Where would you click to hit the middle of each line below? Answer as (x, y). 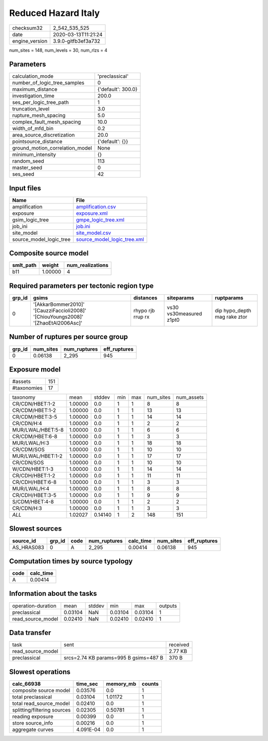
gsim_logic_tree (31, 220)
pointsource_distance (37, 142)
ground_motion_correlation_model (52, 148)
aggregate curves (33, 730)
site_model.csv (94, 233)
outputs (168, 606)
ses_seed (23, 174)
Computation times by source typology (71, 561)
